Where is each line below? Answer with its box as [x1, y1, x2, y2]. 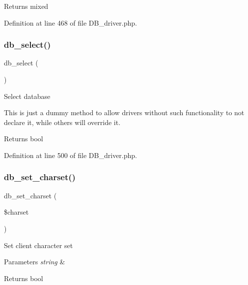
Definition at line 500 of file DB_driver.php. [4, 150, 137, 160]
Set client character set [4, 240, 73, 250]
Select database [4, 91, 51, 101]
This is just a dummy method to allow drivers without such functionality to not [4, 107, 245, 118]
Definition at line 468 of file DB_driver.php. [4, 17, 137, 28]
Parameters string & [4, 256, 65, 267]
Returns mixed [4, 1, 49, 11]
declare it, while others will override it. [4, 117, 121, 127]
